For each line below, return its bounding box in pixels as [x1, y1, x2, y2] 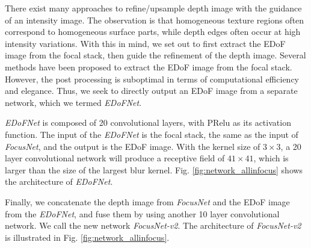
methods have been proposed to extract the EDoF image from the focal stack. [5, 60, 292, 73]
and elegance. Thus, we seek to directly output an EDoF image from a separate [5, 84, 298, 97]
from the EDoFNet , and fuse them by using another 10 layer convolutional [5, 207, 280, 220]
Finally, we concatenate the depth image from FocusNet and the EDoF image [5, 195, 290, 208]
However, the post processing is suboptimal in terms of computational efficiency [5, 72, 299, 85]
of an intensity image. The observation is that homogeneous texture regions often [5, 13, 304, 26]
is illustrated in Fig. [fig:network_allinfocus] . [5, 231, 170, 243]
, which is [253, 152, 289, 164]
